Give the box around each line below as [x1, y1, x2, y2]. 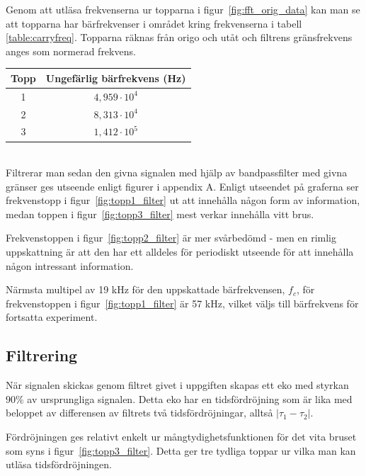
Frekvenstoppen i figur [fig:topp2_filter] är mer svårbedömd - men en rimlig [6, 230, 336, 245]
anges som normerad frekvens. [6, 43, 136, 58]
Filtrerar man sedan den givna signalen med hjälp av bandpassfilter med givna [6, 165, 348, 180]
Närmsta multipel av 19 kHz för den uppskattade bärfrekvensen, [6, 282, 285, 297]
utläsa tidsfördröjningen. [6, 457, 113, 472]
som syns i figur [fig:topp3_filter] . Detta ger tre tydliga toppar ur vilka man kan [6, 443, 356, 458]
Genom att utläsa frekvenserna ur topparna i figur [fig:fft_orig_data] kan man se [6, 2, 360, 16]
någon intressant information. [6, 258, 134, 273]
